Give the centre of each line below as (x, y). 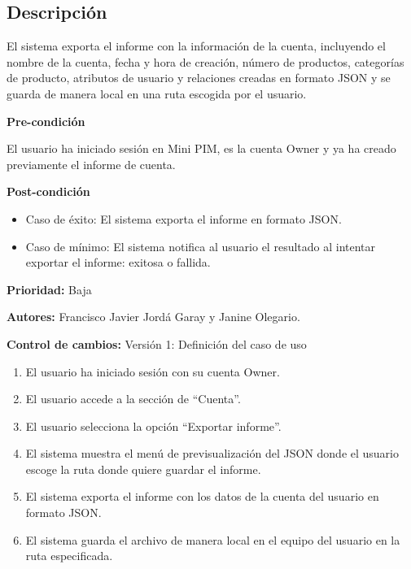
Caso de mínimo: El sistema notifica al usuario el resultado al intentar (201, 246)
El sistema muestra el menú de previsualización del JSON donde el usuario (212, 453)
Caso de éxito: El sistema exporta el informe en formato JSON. (184, 218)
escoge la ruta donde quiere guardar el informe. (143, 469)
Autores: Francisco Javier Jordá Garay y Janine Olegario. (153, 317)
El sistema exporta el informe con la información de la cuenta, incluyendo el (196, 46)
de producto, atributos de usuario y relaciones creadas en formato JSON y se (199, 78)
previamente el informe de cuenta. (91, 164)
